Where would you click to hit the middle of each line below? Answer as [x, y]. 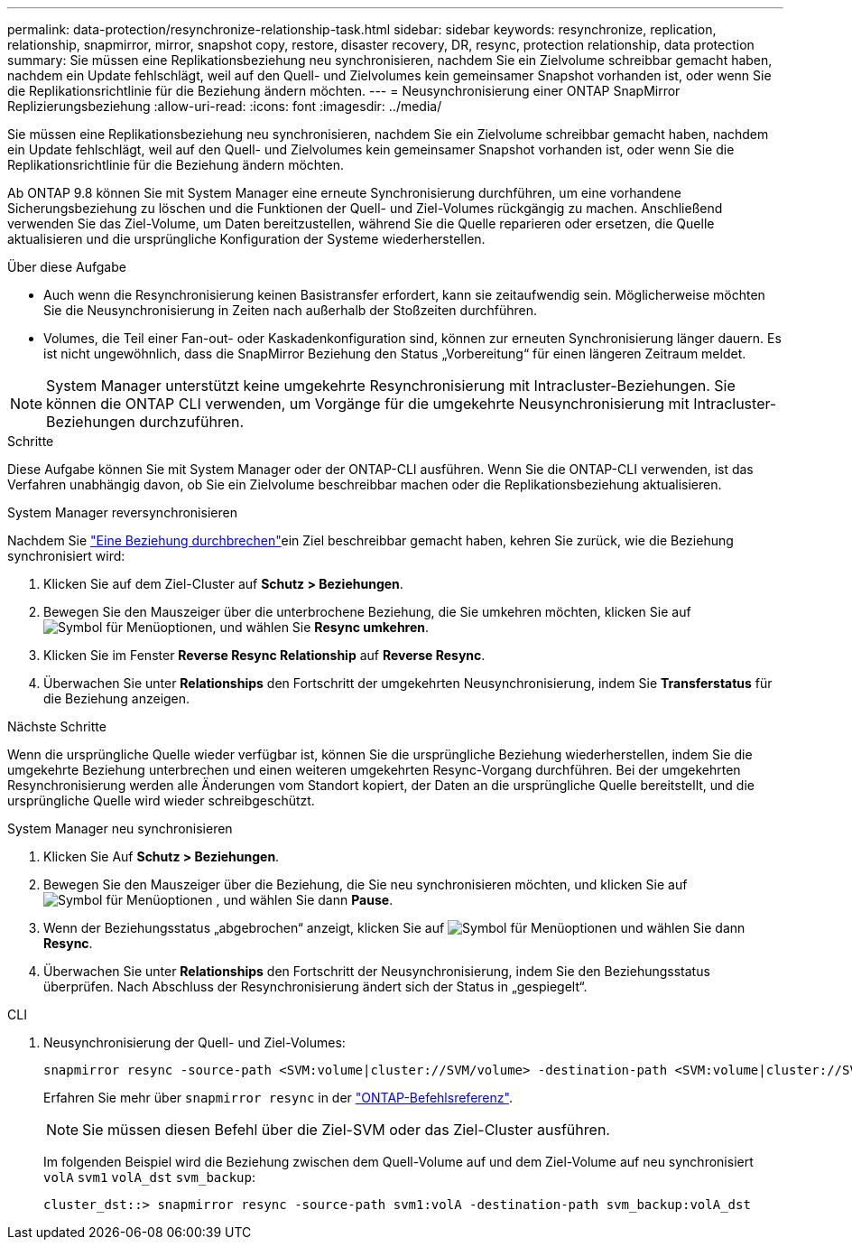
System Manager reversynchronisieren [122, 512]
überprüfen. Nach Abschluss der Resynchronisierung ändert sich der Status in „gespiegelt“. [315, 986]
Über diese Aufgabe [67, 267]
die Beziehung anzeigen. [117, 698]
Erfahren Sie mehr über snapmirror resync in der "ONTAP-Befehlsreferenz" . [278, 1098]
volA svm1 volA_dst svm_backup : [150, 1177]
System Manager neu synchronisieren [120, 828]
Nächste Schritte [57, 726]
